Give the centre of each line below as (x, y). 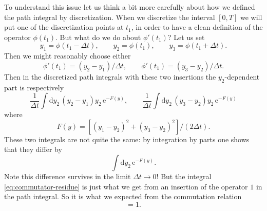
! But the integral (184, 176)
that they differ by (33, 149)
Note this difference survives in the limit (68, 176)
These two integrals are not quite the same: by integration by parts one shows (127, 139)
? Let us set (186, 37)
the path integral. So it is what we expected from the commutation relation (123, 196)
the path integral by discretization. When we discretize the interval (110, 17)
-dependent (242, 76)
